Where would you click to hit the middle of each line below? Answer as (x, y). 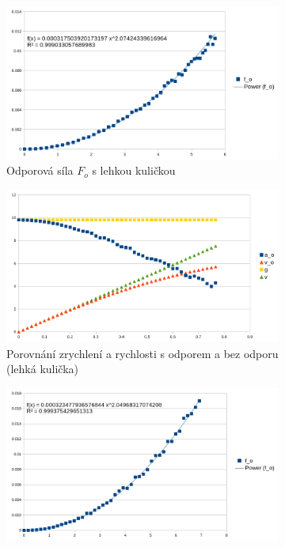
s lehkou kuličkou (134, 170)
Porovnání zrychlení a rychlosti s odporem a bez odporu (142, 353)
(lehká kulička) (43, 369)
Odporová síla (40, 170)
